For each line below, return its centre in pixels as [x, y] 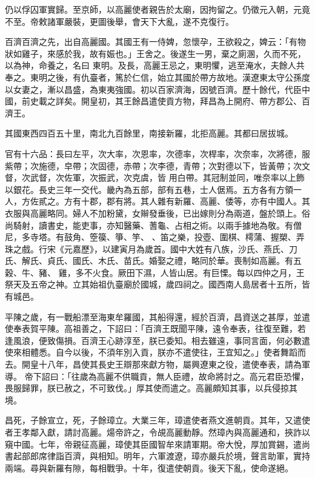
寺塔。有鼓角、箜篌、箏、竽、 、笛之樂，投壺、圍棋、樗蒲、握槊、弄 [167, 237]
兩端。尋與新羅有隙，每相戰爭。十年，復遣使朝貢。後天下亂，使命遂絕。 [149, 467]
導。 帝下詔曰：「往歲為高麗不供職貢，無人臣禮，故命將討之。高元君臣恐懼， [157, 376]
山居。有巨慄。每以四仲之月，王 [241, 272]
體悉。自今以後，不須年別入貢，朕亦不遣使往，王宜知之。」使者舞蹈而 [168, 352]
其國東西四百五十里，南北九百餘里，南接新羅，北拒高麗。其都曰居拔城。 [149, 133]
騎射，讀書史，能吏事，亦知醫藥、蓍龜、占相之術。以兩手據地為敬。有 [153, 225]
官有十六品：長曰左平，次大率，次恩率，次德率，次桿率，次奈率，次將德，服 [157, 153]
